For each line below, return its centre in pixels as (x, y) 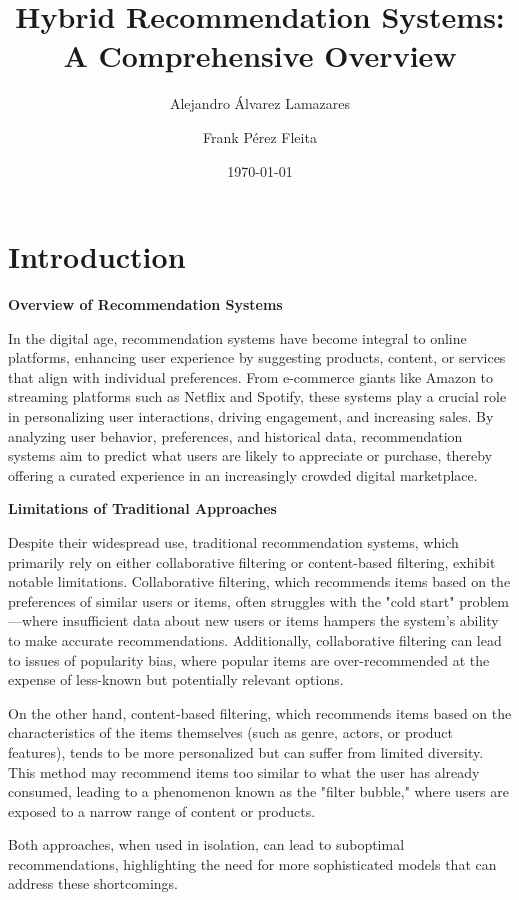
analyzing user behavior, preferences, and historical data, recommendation (235, 435)
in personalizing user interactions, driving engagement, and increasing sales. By (251, 416)
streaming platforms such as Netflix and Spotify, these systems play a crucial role (257, 396)
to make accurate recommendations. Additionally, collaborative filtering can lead (255, 639)
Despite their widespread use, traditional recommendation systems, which (233, 541)
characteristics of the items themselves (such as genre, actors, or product (230, 732)
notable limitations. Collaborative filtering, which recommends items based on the (259, 581)
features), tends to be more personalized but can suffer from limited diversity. (246, 751)
